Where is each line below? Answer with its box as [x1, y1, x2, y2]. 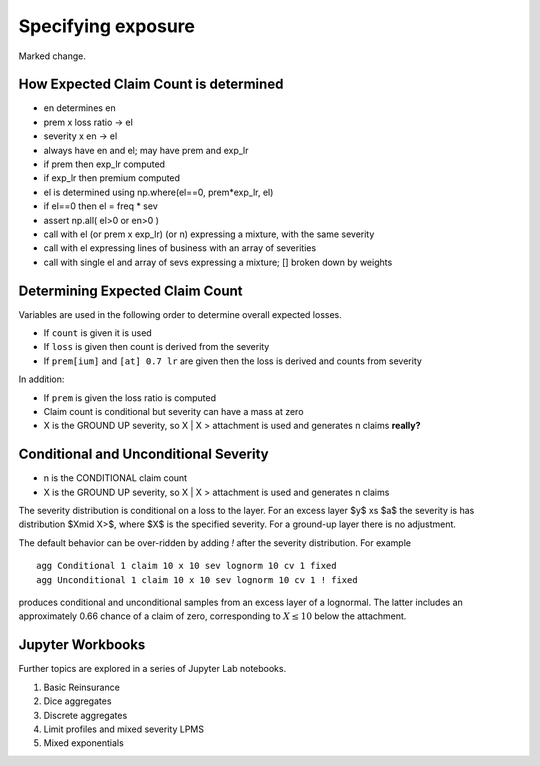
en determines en [43, 102, 117, 114]
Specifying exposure [18, 15, 195, 37]
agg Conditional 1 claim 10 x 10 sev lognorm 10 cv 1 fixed [36, 560, 337, 572]
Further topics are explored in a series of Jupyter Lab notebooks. [18, 663, 287, 675]
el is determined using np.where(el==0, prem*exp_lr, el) [43, 186, 274, 198]
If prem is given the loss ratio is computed [43, 391, 217, 404]
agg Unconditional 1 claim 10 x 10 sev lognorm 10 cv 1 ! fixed [36, 574, 359, 585]
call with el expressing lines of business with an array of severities [43, 242, 317, 254]
